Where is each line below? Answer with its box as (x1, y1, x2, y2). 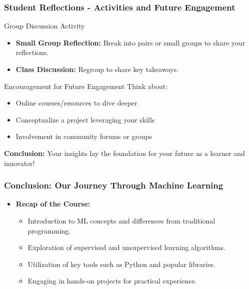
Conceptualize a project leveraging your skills (15, 114, 155, 124)
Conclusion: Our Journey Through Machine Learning (4, 179, 223, 191)
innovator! (4, 157, 35, 168)
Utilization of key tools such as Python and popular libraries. (27, 258, 215, 269)
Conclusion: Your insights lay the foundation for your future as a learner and (4, 147, 245, 158)
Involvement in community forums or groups (15, 131, 152, 141)
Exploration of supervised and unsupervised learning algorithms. (27, 242, 225, 252)
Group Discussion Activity (4, 20, 85, 31)
